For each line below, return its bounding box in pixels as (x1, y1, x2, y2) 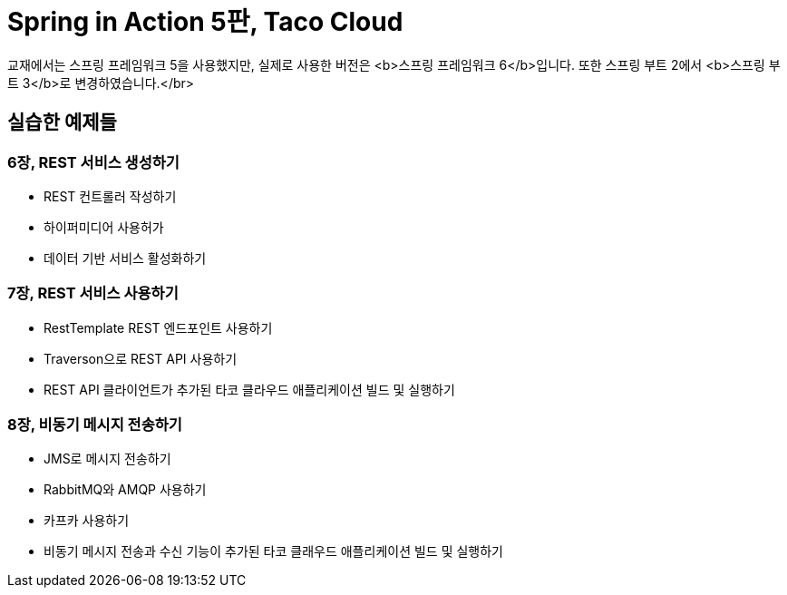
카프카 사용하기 (44, 512, 130, 529)
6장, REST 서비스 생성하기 (7, 152, 180, 171)
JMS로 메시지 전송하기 (44, 451, 171, 467)
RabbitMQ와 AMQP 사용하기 (44, 482, 207, 498)
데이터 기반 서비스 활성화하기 (44, 249, 207, 266)
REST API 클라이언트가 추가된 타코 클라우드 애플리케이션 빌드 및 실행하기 (44, 381, 455, 397)
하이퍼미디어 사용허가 (44, 219, 164, 235)
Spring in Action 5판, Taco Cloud (7, 6, 403, 37)
